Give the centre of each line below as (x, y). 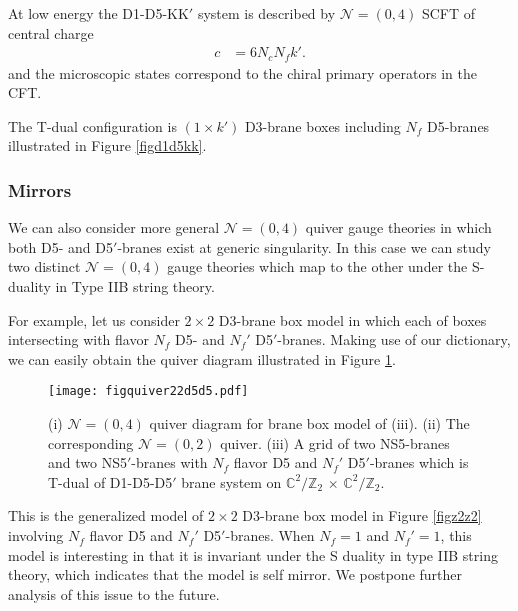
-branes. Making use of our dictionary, (394, 339)
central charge (51, 32)
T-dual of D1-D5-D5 (110, 481)
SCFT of (448, 13)
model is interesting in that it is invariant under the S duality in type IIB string (253, 554)
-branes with (169, 462)
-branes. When (270, 535)
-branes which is (419, 462)
